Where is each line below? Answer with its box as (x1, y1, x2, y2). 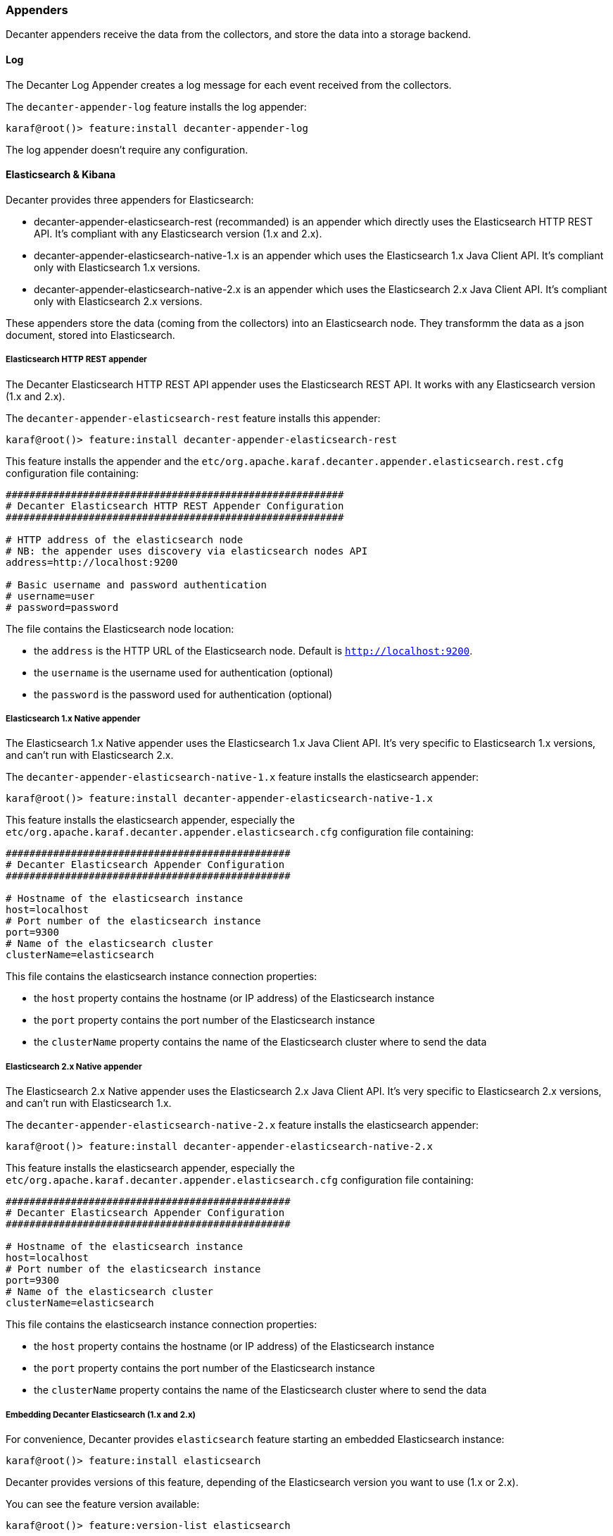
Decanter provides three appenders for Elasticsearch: (6, 193, 254, 206)
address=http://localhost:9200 (6, 556, 178, 568)
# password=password (6, 601, 119, 613)
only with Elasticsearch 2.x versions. (34, 295, 203, 307)
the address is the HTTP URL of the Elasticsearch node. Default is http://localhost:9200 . (34, 644, 473, 657)
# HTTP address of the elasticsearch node (6, 533, 244, 545)
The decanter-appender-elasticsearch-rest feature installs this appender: (6, 411, 381, 424)
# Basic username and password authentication (6, 578, 267, 590)
